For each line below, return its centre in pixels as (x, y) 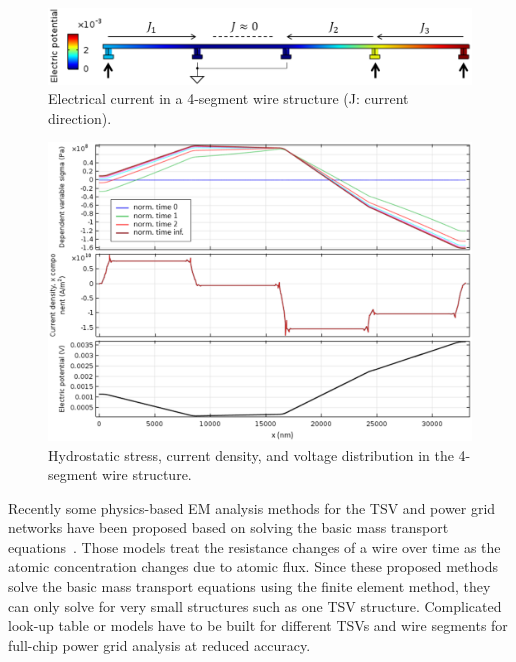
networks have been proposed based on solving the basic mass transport (228, 527)
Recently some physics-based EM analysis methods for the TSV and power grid (252, 507)
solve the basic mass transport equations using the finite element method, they (249, 586)
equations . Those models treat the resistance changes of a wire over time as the (254, 546)
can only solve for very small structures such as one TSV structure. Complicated (255, 605)
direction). (80, 117)
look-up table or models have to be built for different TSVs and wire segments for (258, 625)
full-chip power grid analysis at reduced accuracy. (159, 644)
